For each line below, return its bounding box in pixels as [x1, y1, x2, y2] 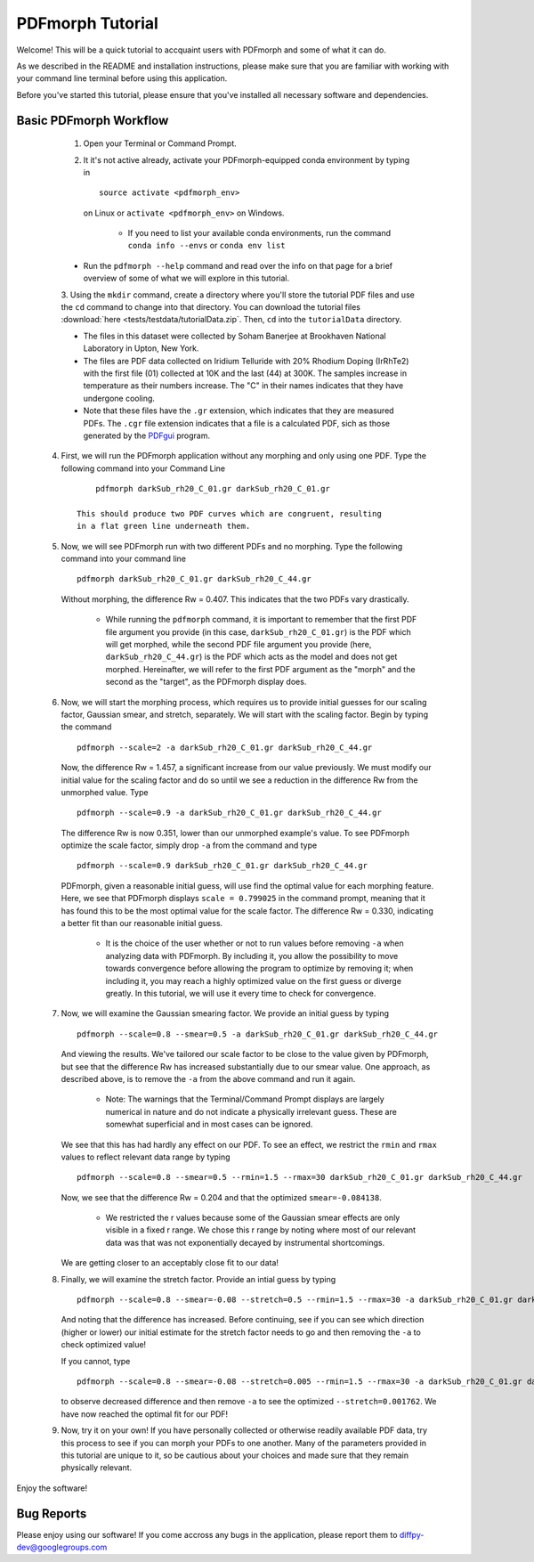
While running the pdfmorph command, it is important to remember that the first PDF [105, 614, 417, 625]
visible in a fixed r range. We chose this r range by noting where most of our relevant [105, 1224, 417, 1235]
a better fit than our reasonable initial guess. [61, 918, 223, 929]
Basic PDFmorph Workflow [16, 112, 169, 128]
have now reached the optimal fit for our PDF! [61, 1408, 229, 1420]
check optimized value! [61, 1339, 147, 1350]
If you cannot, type [61, 1355, 131, 1366]
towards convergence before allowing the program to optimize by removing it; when [105, 963, 414, 974]
